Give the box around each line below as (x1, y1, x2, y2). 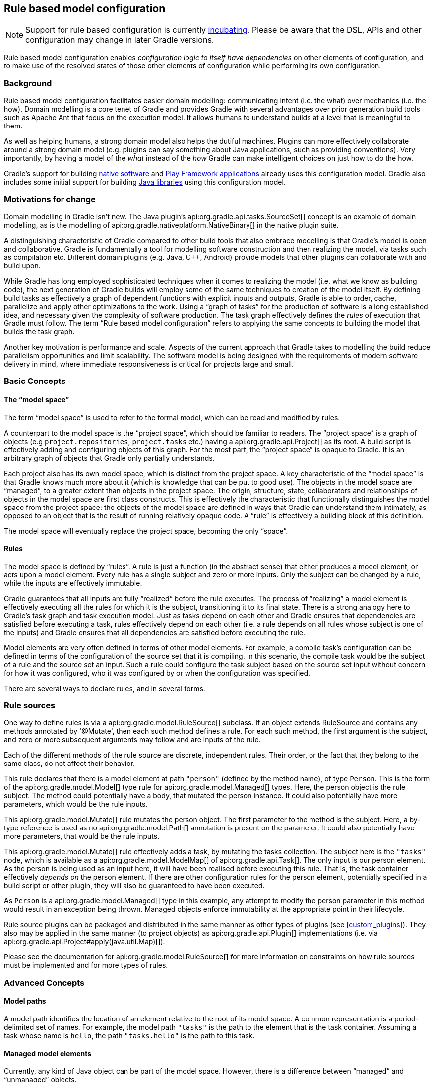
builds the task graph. (4, 327, 75, 336)
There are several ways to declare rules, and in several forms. (4, 684, 205, 693)
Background (4, 78, 52, 88)
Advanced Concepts (4, 977, 85, 988)
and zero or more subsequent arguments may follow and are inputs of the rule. (4, 735, 261, 744)
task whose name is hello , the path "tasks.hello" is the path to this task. (4, 1031, 255, 1040)
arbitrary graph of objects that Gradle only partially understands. (4, 453, 215, 462)
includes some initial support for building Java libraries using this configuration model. (4, 178, 286, 187)
